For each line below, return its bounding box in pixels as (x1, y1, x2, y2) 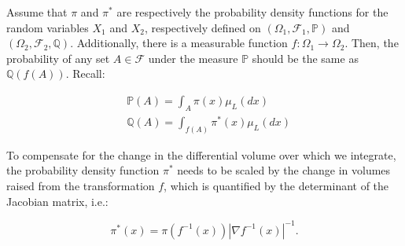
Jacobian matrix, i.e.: (6, 193, 109, 209)
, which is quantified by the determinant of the (164, 177, 389, 193)
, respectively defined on (144, 19, 261, 35)
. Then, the (344, 35, 399, 51)
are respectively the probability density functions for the (116, 4, 388, 20)
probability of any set (6, 50, 110, 66)
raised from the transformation (6, 177, 155, 193)
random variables (6, 19, 89, 35)
